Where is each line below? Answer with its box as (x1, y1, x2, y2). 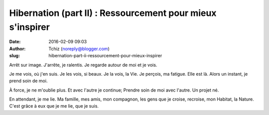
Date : (9, 39, 21, 45)
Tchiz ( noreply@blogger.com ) (48, 45, 110, 52)
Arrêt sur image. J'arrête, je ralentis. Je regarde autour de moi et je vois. (9, 62, 157, 68)
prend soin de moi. (9, 78, 48, 84)
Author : (9, 45, 26, 52)
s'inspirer (9, 21, 50, 32)
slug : (9, 53, 20, 59)
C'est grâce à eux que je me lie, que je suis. (9, 103, 99, 109)
